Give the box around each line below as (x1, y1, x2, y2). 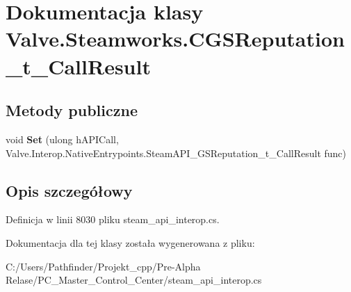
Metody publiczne (6, 99, 138, 121)
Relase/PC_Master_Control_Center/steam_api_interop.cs (6, 273, 262, 287)
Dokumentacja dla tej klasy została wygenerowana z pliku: (6, 235, 255, 250)
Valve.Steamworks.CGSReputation (6, 24, 345, 53)
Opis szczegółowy (6, 179, 133, 201)
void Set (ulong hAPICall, (6, 131, 119, 146)
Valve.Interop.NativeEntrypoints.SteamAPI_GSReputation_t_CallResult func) (6, 145, 347, 160)
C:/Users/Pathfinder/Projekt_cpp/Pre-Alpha (6, 259, 201, 273)
